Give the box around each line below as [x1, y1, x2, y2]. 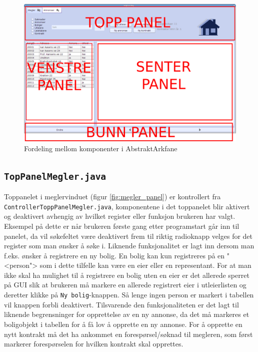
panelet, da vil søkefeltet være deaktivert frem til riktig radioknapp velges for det [4, 230, 253, 241]
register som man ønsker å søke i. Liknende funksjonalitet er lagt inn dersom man [4, 240, 254, 251]
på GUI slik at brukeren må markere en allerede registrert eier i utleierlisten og [4, 279, 246, 290]
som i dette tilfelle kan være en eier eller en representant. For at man [39, 260, 251, 270]
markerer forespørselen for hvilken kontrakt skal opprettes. [4, 338, 183, 349]
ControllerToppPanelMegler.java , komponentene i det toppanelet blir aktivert [4, 201, 250, 211]
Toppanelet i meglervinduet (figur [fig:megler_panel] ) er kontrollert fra [4, 191, 221, 202]
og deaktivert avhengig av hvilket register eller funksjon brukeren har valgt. [4, 211, 235, 221]
